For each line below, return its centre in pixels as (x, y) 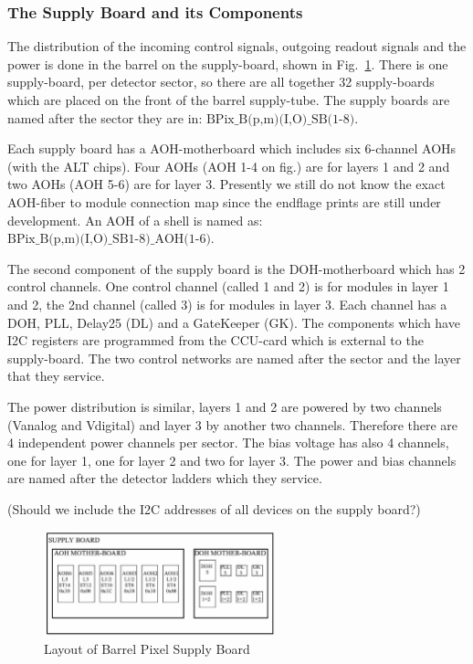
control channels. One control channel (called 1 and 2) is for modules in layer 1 (228, 286)
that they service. (56, 376)
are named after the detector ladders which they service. (165, 478)
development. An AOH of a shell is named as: (135, 220)
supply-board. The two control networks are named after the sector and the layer (234, 358)
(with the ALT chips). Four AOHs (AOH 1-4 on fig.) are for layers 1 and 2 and (229, 166)
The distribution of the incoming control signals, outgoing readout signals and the (237, 46)
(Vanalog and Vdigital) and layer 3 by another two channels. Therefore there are (233, 424)
